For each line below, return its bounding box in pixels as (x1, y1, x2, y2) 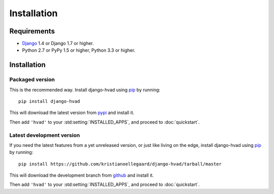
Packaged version (9, 76, 55, 83)
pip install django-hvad (18, 99, 80, 104)
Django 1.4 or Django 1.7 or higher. (22, 41, 94, 47)
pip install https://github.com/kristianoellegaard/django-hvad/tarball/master (18, 161, 222, 167)
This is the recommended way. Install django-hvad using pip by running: (9, 87, 161, 93)
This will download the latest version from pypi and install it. (9, 109, 134, 116)
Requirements (9, 27, 55, 35)
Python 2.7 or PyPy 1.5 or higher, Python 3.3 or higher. (22, 47, 135, 53)
